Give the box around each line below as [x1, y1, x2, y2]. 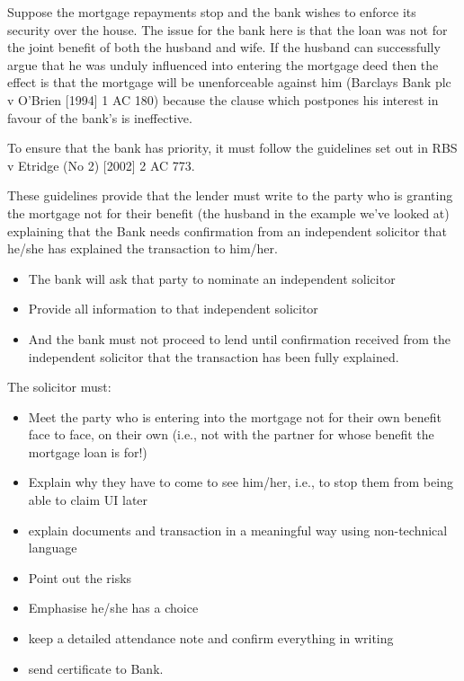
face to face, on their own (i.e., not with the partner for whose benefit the [28, 425, 434, 444]
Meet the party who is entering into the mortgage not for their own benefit [28, 407, 442, 426]
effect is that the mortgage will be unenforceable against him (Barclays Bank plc [7, 73, 451, 92]
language [28, 538, 77, 557]
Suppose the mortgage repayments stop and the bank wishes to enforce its [7, 3, 416, 21]
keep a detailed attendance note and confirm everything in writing [28, 629, 394, 648]
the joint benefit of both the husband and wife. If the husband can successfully [7, 38, 441, 57]
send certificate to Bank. [28, 659, 164, 677]
